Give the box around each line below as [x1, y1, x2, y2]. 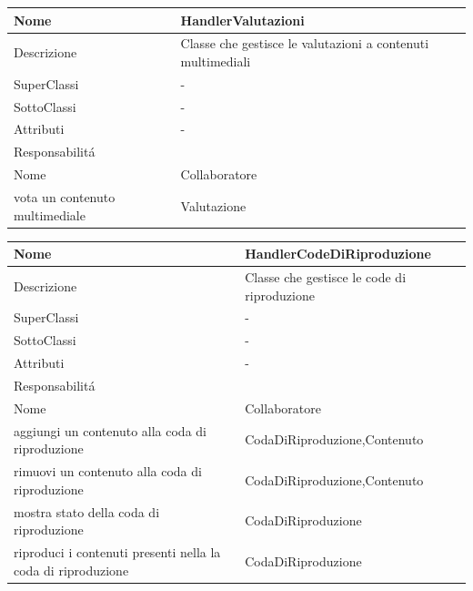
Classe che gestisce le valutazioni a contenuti [180, 34, 429, 53]
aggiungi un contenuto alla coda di [14, 421, 206, 440]
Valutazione [180, 196, 247, 215]
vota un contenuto [14, 188, 116, 206]
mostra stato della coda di [14, 502, 160, 521]
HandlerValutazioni [180, 10, 305, 29]
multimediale [14, 205, 86, 224]
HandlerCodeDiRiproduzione [245, 244, 431, 263]
